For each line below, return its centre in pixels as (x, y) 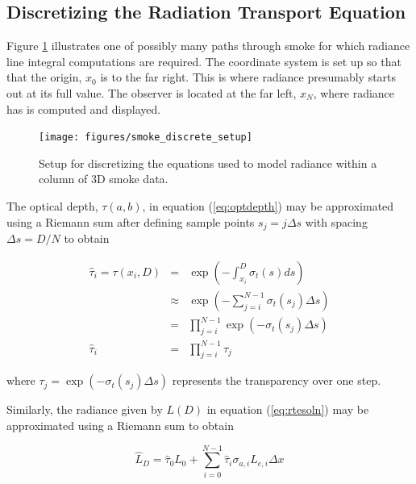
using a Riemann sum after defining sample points (131, 221)
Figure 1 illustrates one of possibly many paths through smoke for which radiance (208, 46)
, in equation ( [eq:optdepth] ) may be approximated (268, 206)
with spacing (336, 221)
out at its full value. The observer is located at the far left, (152, 92)
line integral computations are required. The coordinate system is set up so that (204, 61)
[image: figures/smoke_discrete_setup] (146, 138)
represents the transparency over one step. (277, 380)
